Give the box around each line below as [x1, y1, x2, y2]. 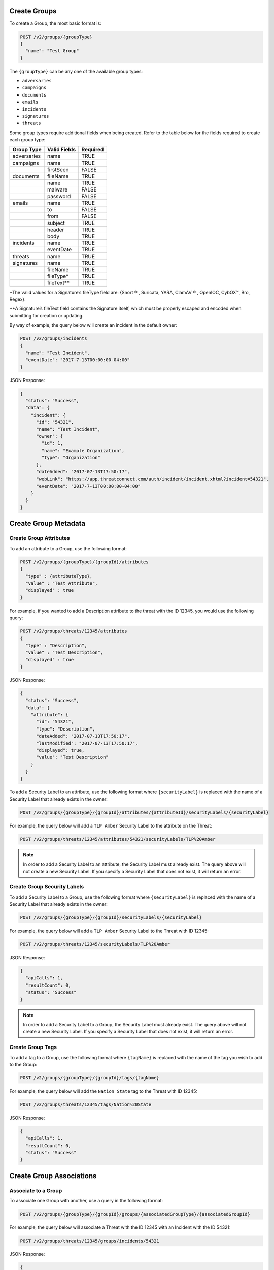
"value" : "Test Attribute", [25, 580, 98, 586]
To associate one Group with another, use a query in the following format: [9, 1198, 163, 1204]
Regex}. [9, 296, 26, 302]
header [47, 226, 64, 233]
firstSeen [47, 166, 69, 173]
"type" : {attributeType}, [25, 573, 93, 579]
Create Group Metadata [9, 519, 86, 528]
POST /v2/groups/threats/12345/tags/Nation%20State [20, 1101, 152, 1107]
